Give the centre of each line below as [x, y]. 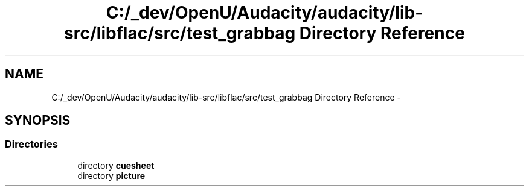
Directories [31, 144]
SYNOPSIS [38, 121]
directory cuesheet [116, 165]
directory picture [111, 175]
